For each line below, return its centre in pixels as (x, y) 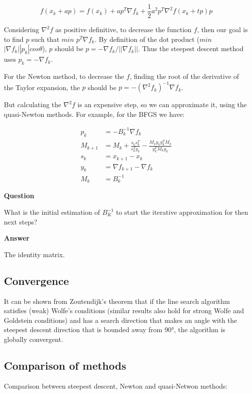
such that (45, 39)
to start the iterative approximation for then (182, 212)
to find (14, 39)
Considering (22, 29)
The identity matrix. (34, 254)
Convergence (36, 280)
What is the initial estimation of (52, 212)
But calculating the (33, 104)
